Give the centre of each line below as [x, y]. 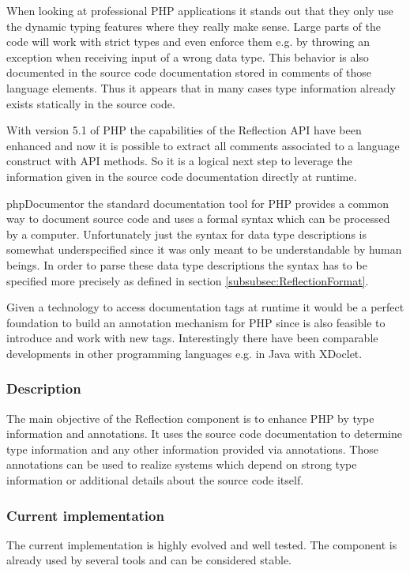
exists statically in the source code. [91, 103]
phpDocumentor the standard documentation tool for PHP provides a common [197, 203]
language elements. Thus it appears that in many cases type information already [201, 87]
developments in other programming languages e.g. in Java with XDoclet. [184, 353]
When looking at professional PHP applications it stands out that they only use [200, 10]
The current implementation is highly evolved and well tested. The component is [202, 544]
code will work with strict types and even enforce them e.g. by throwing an [188, 41]
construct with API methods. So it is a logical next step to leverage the [179, 161]
